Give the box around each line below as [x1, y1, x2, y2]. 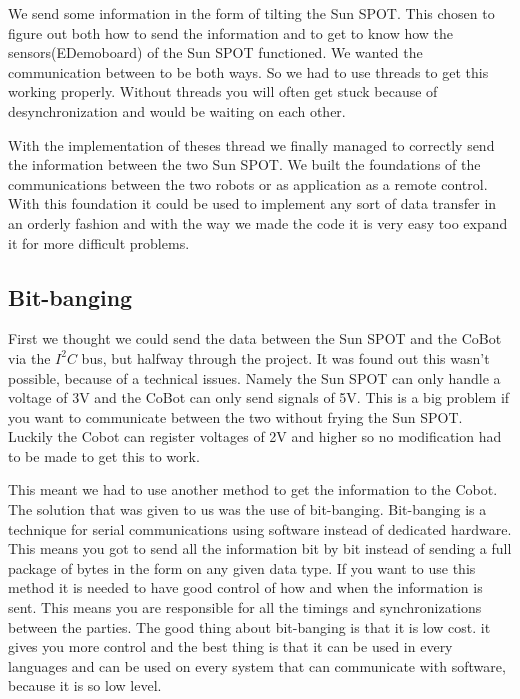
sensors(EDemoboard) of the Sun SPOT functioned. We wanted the [8, 42, 423, 63]
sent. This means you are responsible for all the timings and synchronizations [8, 597, 482, 618]
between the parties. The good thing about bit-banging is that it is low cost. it [8, 616, 491, 637]
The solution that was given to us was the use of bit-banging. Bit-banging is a [8, 499, 487, 520]
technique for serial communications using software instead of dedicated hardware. [8, 518, 512, 539]
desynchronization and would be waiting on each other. [8, 100, 346, 121]
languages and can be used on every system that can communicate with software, [8, 655, 506, 676]
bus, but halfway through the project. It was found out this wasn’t [81, 347, 490, 368]
